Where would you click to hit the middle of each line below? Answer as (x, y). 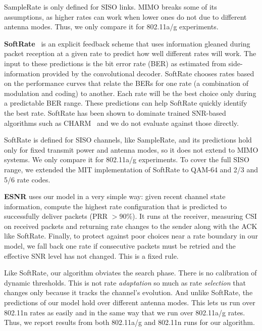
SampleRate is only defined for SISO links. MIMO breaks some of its (111, 7)
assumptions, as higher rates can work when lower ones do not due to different (125, 16)
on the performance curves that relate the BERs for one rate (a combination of (126, 83)
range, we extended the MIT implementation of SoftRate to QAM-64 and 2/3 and (131, 169)
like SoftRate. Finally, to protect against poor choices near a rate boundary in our (131, 236)
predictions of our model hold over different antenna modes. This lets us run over (130, 302)
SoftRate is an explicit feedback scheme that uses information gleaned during (127, 43)
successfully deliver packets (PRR (56, 216)
